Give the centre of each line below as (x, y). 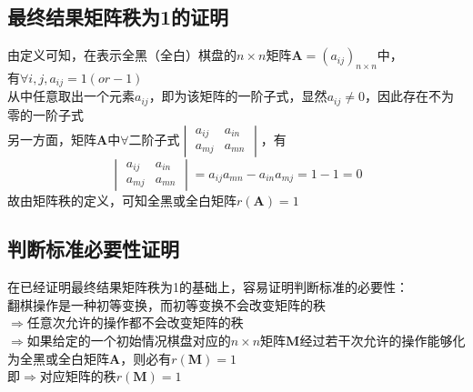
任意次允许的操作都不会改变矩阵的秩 (135, 322)
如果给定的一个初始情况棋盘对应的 (129, 341)
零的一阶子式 (45, 114)
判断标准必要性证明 (93, 249)
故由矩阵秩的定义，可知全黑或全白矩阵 (122, 200)
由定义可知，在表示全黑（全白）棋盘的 (122, 55)
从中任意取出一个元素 (71, 96)
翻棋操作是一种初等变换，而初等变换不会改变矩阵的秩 (166, 304)
